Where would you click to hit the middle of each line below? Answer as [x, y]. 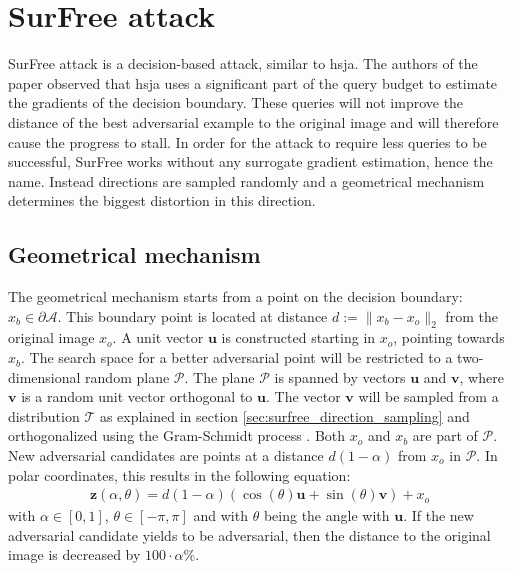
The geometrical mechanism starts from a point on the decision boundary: [235, 296]
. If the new [438, 515]
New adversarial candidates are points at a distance [166, 455]
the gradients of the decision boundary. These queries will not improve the [236, 102]
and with [220, 515]
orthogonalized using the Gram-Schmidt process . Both [177, 435]
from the [471, 315]
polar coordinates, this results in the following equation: [179, 474]
